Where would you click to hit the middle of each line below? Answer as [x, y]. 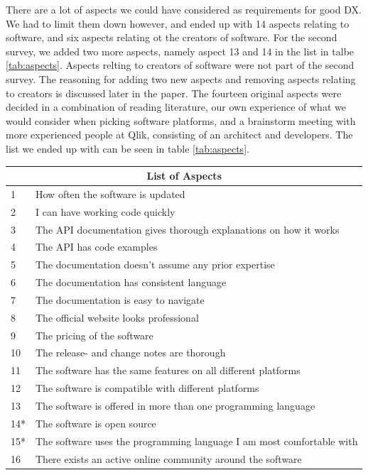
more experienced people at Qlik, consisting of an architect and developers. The [179, 135]
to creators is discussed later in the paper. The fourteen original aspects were [174, 93]
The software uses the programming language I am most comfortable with [197, 441]
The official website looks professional [117, 317]
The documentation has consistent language [131, 282]
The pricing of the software [94, 335]
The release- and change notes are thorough [131, 353]
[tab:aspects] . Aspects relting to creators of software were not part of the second [180, 65]
